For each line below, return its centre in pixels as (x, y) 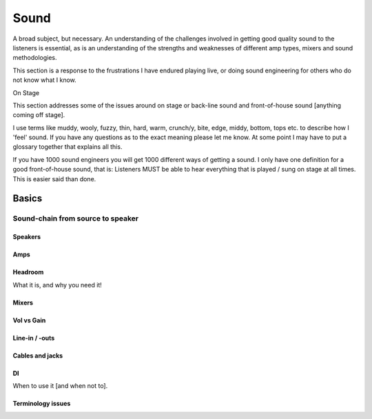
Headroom (28, 272)
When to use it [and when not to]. (60, 385)
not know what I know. (45, 80)
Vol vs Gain (29, 320)
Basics (28, 199)
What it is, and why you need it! (58, 285)
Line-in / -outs (34, 338)
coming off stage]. (39, 115)
